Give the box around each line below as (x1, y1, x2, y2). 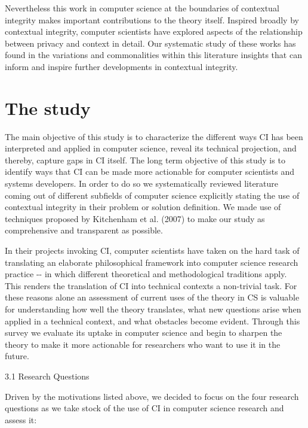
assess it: (5, 413, 37, 426)
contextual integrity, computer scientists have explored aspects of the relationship (5, 25, 303, 38)
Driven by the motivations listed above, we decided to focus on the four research (5, 390, 299, 402)
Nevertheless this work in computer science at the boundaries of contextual (5, 2, 279, 14)
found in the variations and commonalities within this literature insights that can (5, 48, 302, 61)
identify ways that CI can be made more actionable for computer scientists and (5, 165, 294, 178)
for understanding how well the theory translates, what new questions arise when (5, 303, 301, 315)
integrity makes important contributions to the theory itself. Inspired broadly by (5, 13, 299, 26)
